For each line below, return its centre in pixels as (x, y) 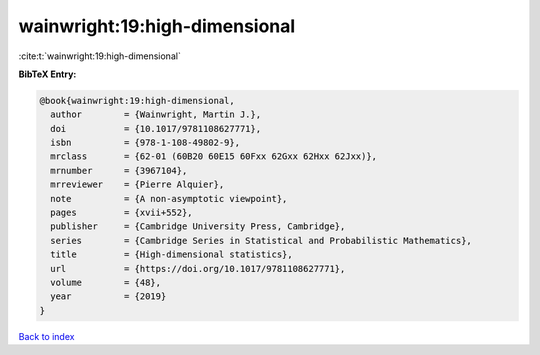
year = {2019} (108, 296)
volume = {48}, (106, 282)
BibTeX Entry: (47, 74)
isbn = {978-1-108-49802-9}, (145, 143)
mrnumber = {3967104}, (119, 170)
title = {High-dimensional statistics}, (172, 254)
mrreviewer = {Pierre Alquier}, (137, 184)
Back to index (46, 336)
